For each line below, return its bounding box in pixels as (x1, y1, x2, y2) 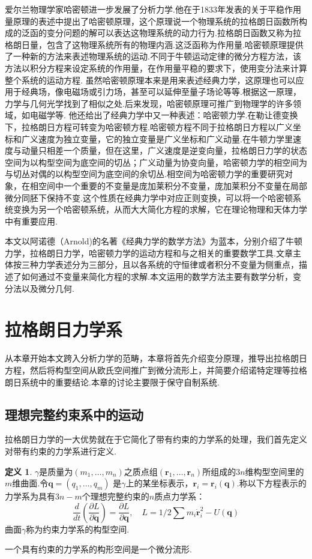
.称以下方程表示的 (236, 477, 307, 489)
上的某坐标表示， (125, 477, 193, 489)
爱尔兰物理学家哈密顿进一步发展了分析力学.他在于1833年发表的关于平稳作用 (5, 3, 301, 15)
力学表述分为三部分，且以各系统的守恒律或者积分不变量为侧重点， (38, 258, 299, 271)
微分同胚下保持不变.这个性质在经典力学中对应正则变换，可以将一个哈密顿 (5, 191, 293, 204)
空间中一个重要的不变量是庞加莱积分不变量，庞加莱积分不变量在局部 (38, 179, 307, 192)
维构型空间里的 (245, 465, 304, 477)
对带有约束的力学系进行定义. (5, 444, 116, 457)
